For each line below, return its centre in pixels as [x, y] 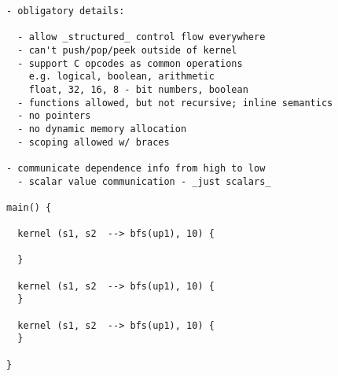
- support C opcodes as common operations [130, 63]
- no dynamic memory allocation [102, 129]
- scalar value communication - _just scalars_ [144, 181]
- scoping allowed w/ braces [94, 142]
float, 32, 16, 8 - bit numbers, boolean [138, 89]
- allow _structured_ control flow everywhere [141, 37]
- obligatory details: [66, 11]
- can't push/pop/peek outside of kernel [127, 50]
